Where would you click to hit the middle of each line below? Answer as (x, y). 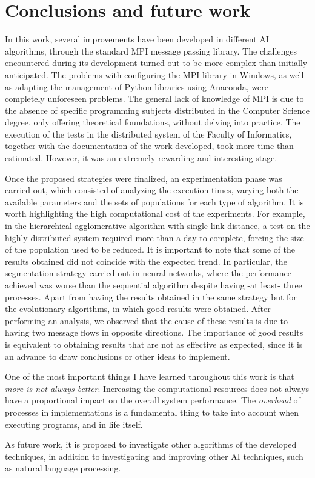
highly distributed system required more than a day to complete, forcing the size (154, 237)
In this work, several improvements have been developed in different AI (137, 39)
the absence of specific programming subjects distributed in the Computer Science (157, 110)
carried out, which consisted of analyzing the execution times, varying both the (152, 190)
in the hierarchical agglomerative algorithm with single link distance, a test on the (157, 226)
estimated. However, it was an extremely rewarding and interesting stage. (141, 158)
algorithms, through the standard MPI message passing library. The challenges (151, 51)
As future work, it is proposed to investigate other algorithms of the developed (151, 444)
